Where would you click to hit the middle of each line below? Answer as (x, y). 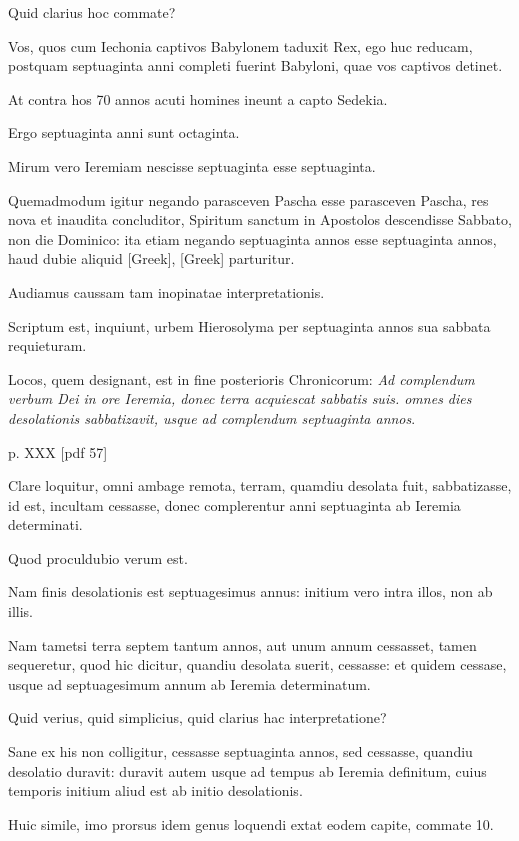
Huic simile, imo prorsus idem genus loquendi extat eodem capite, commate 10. (251, 823)
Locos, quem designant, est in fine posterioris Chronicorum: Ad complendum (241, 378)
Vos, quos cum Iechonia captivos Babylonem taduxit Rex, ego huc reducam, (240, 45)
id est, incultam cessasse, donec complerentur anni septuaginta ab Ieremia (234, 504)
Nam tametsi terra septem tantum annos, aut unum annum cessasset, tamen (242, 644)
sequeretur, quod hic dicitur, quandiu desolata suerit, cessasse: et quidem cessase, (257, 664)
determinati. (45, 524)
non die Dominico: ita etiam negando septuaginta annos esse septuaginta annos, (252, 238)
